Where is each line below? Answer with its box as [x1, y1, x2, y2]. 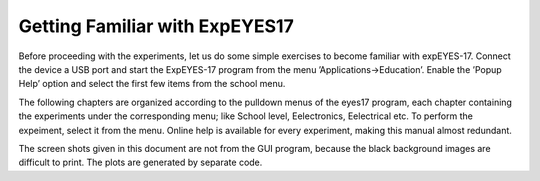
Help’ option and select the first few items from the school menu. [18, 78, 286, 90]
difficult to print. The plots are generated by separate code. [18, 156, 263, 169]
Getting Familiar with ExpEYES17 [18, 15, 294, 37]
